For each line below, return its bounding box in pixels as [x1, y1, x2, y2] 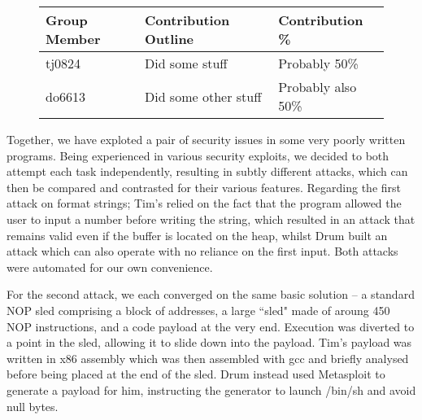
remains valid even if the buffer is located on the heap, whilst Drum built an [7, 226, 388, 243]
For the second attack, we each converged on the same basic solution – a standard [7, 286, 415, 303]
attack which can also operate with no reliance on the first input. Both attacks [7, 243, 398, 260]
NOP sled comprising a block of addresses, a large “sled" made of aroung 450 [7, 301, 390, 318]
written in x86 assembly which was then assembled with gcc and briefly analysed [7, 349, 409, 366]
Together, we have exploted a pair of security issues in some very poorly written [7, 131, 406, 147]
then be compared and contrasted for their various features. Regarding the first [7, 178, 402, 195]
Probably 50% [278, 54, 359, 72]
